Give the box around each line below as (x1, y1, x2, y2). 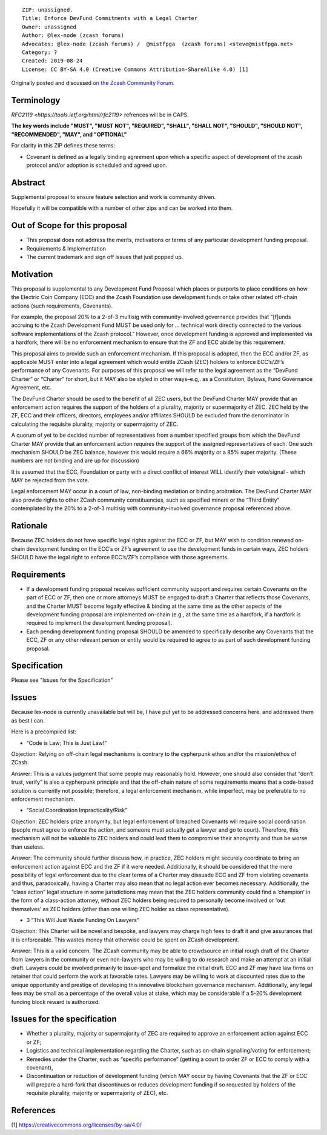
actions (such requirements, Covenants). (11, 302, 113, 309)
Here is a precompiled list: (11, 728, 77, 735)
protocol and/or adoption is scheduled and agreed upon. (26, 161, 168, 169)
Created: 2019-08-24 (22, 58, 83, 64)
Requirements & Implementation (26, 244, 106, 252)
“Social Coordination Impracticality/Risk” (26, 807, 127, 814)
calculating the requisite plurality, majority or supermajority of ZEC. (11, 420, 179, 428)
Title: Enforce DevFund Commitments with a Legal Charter (22, 15, 198, 22)
